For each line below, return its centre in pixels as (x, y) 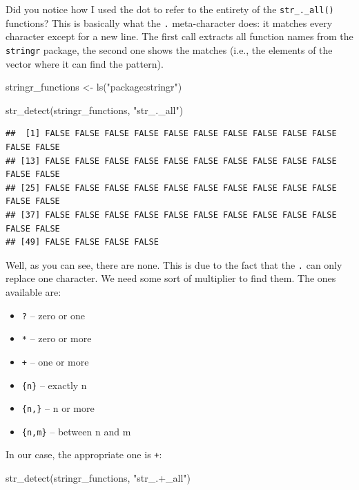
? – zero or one (54, 315)
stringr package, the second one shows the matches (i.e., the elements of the (169, 49)
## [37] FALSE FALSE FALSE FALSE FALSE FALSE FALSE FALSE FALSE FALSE (171, 215)
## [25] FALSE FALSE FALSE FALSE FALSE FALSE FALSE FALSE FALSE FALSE (171, 188)
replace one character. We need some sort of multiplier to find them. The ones (171, 278)
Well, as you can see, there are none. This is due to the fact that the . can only (174, 264)
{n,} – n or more (58, 408)
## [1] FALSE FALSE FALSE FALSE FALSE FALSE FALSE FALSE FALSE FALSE (171, 134)
